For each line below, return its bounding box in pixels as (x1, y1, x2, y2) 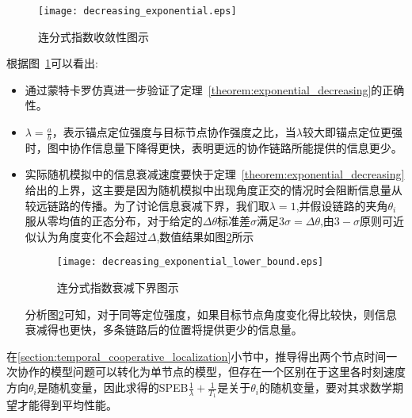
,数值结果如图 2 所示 (156, 228, 254, 244)
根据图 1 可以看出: (6, 55, 98, 71)
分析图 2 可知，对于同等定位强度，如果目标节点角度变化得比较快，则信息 (25, 305, 397, 322)
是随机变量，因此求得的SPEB (36, 379, 189, 396)
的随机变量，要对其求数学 (258, 379, 392, 396)
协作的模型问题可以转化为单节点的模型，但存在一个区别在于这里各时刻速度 (17, 363, 406, 380)
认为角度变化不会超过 (36, 228, 147, 244)
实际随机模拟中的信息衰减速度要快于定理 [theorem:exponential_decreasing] (25, 166, 405, 182)
